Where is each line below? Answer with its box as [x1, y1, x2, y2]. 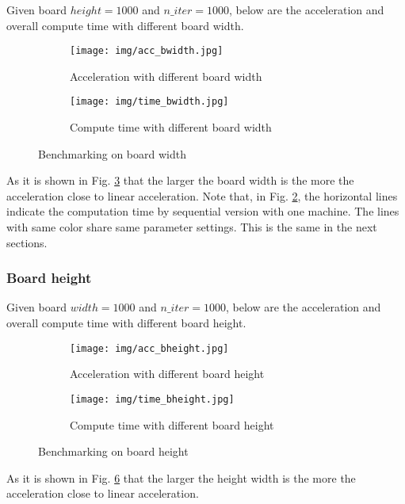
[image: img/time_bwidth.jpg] [70, 96, 229, 108]
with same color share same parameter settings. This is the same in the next [6, 219, 377, 235]
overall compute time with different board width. [6, 17, 244, 33]
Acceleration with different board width [70, 67, 262, 84]
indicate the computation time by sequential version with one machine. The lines [6, 203, 399, 220]
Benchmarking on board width [38, 145, 186, 162]
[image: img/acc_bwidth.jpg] [70, 45, 224, 57]
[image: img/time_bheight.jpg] [70, 393, 235, 405]
